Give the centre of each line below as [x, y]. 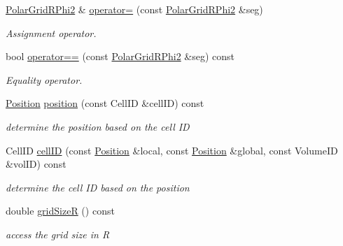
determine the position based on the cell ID [98, 126]
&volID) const [36, 164]
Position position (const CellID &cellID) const [105, 103]
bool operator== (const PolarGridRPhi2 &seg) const [120, 56]
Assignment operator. [51, 32]
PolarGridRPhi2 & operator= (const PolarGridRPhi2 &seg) [134, 9]
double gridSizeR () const [60, 211]
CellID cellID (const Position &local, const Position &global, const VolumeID [172, 150]
